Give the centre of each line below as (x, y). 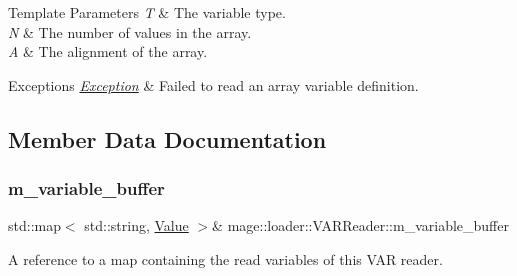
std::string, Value (136, 225)
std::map (34, 225)
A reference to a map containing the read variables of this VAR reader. (225, 258)
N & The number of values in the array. (130, 31)
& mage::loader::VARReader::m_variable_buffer (360, 225)
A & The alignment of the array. (108, 51)
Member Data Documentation (167, 138)
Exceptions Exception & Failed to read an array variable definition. (213, 84)
